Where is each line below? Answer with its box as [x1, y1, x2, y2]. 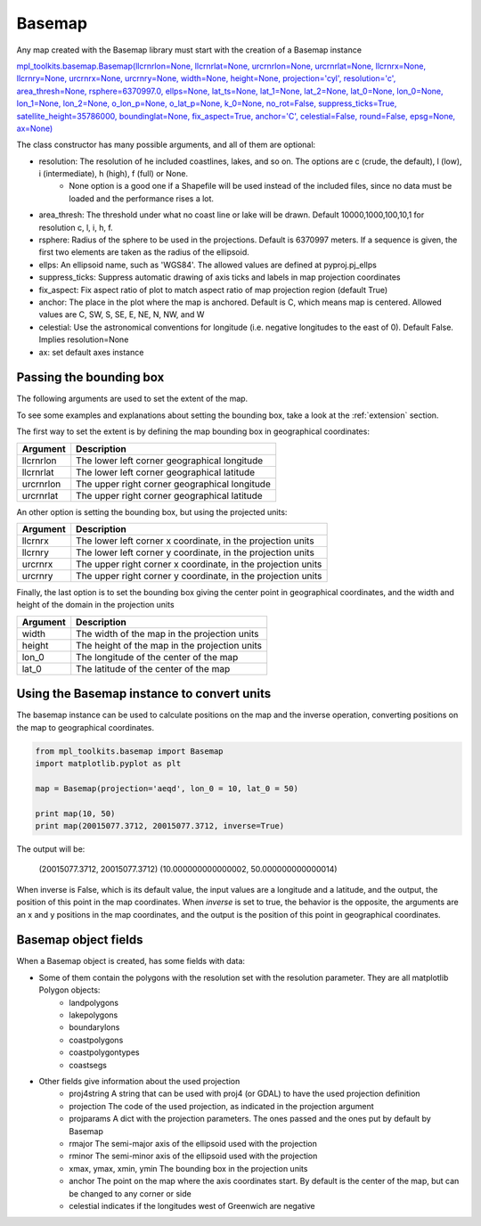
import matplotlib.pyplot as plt [35, 758, 182, 769]
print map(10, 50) [35, 808, 116, 819]
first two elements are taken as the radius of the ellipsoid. [38, 247, 249, 257]
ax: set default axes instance [38, 347, 144, 357]
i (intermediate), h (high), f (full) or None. [38, 168, 189, 179]
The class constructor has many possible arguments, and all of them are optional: [16, 139, 316, 151]
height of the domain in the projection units [16, 600, 175, 610]
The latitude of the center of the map [76, 662, 231, 674]
